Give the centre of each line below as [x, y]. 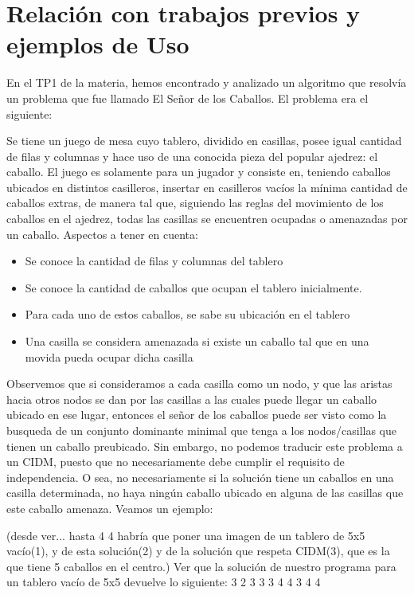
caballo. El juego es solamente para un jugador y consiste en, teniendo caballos [199, 172]
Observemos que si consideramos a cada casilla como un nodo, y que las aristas [199, 384]
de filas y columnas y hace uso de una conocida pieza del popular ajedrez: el [192, 156]
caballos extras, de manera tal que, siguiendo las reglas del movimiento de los [195, 203]
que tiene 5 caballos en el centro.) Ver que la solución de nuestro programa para [201, 566]
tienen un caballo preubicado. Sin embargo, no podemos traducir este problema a [205, 446]
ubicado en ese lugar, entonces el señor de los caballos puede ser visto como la [197, 415]
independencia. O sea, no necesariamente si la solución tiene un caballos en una [200, 477]
